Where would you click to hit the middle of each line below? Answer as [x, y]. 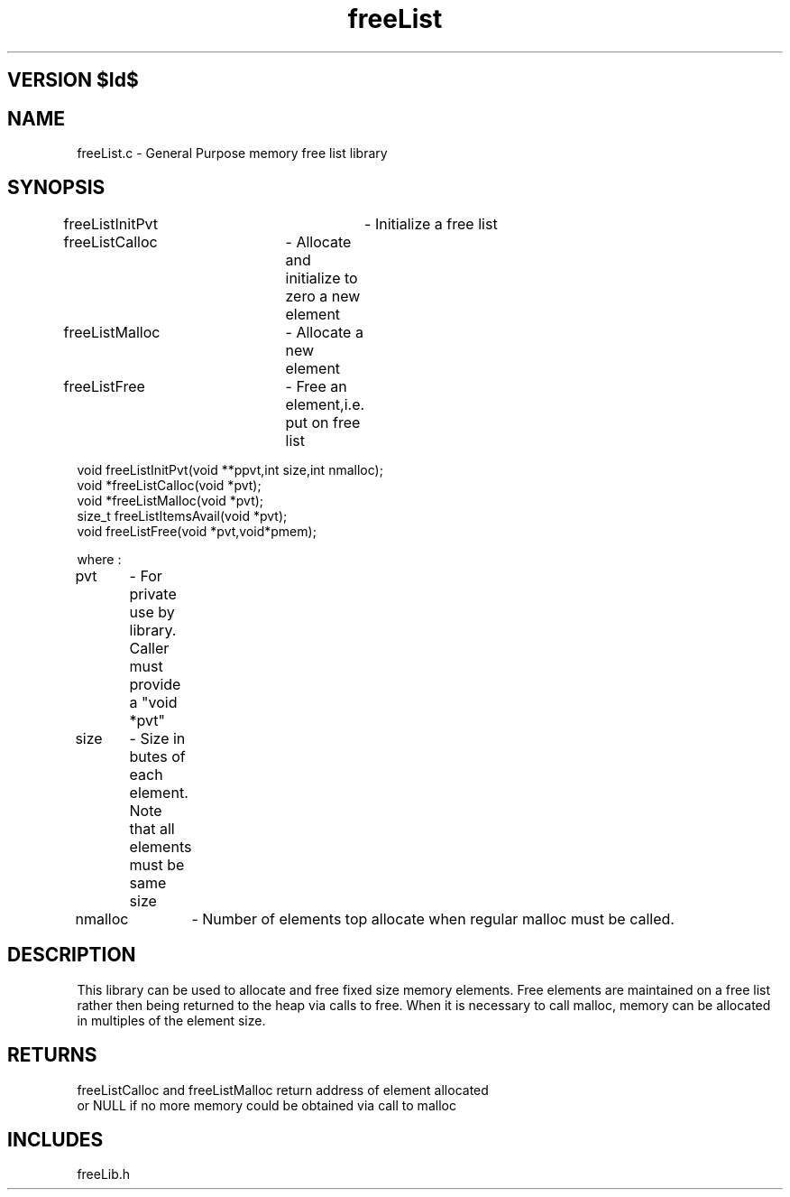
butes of [157, 756]
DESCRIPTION [72, 955]
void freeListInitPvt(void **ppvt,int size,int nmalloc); [230, 469]
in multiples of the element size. [171, 1020]
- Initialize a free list [431, 223]
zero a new [323, 296]
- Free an [316, 386]
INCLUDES [55, 1139]
